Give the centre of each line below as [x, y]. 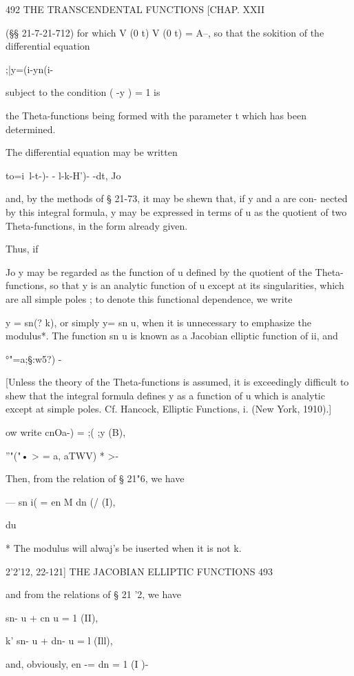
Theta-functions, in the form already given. [97, 225]
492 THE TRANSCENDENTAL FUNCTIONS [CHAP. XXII [135, 9]
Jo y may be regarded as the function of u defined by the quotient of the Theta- [175, 271]
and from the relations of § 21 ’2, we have [94, 594]
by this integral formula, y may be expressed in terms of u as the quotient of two [176, 211]
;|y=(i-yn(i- [30, 69]
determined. [31, 129]
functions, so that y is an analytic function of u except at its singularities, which [175, 285]
